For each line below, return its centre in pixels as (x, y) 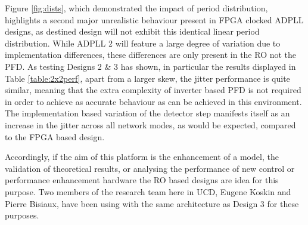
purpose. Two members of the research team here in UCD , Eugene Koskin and (148, 191)
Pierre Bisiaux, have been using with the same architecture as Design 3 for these (152, 203)
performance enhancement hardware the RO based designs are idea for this (142, 180)
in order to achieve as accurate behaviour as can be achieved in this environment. (153, 101)
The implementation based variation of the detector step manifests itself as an (147, 113)
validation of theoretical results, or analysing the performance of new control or (150, 168)
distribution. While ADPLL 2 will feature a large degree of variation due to (143, 43)
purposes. (22, 215)
